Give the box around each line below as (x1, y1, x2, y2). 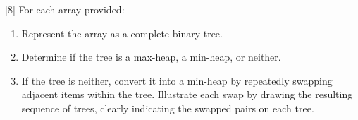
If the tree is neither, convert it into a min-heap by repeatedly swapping (21, 73, 333, 88)
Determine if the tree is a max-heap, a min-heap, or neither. (21, 49, 281, 64)
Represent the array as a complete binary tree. (21, 25, 223, 40)
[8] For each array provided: (5, 2, 125, 16)
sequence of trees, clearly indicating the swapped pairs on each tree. (21, 100, 314, 115)
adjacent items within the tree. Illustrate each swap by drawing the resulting (21, 87, 353, 102)
